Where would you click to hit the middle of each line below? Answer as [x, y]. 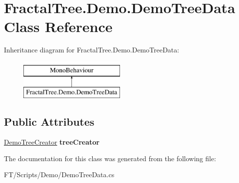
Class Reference [58, 26]
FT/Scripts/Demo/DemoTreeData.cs [59, 175]
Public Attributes [49, 122]
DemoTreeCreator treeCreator [52, 142]
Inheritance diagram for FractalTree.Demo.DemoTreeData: [92, 50]
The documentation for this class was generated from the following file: [110, 158]
